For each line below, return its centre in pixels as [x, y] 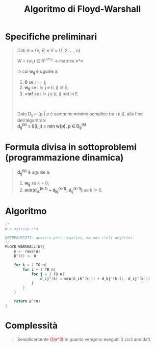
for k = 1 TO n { [31, 265]
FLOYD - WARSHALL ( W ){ [25, 247]
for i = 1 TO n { [39, 269]
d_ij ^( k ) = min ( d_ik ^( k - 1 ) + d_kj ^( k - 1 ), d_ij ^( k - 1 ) [95, 279]
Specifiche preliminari [51, 37]
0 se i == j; [35, 82]
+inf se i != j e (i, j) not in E [51, 94]
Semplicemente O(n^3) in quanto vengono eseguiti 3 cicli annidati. [84, 339]
